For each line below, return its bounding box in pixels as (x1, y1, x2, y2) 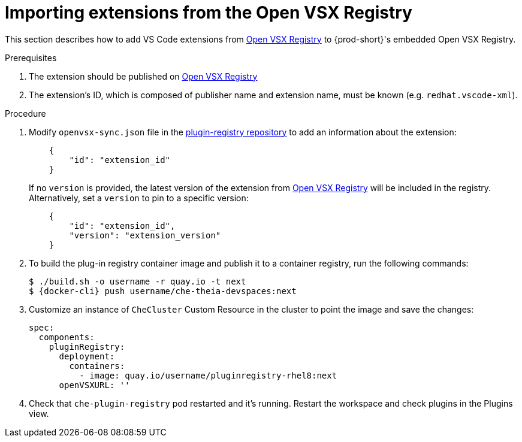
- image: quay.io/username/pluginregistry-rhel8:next (79, 370, 337, 380)
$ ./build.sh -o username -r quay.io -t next (29, 276, 246, 286)
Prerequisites (5, 52, 57, 63)
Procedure (5, 108, 46, 119)
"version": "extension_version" (69, 230, 221, 240)
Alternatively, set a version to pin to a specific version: (29, 192, 249, 203)
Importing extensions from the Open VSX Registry (5, 2, 412, 23)
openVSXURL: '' (59, 380, 130, 390)
